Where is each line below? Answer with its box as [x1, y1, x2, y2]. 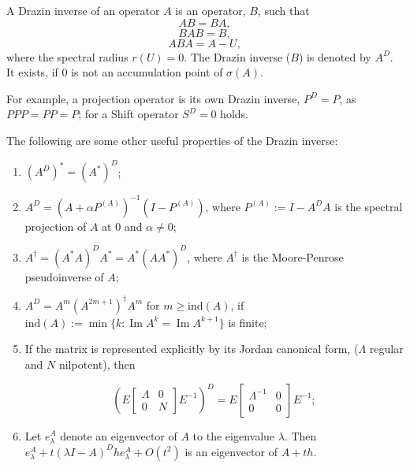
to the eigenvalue [192, 427, 275, 444]
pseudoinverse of [24, 268, 104, 284]
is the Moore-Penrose [241, 248, 344, 265]
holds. [220, 106, 248, 122]
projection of [24, 217, 87, 234]
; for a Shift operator [78, 106, 179, 122]
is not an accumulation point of [71, 64, 223, 80]
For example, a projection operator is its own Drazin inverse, [6, 90, 300, 106]
